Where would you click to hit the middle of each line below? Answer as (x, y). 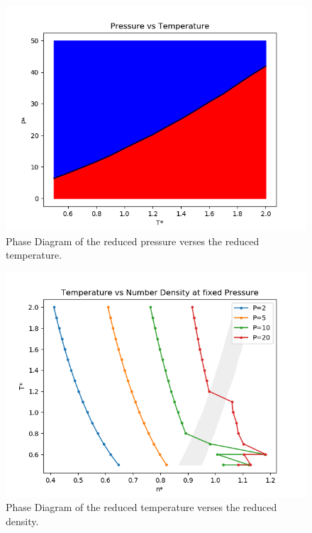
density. (22, 521)
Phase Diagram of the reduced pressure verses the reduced (133, 241)
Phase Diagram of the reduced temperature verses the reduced (141, 507)
